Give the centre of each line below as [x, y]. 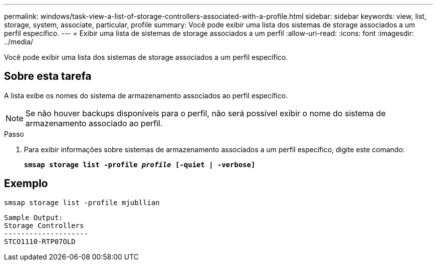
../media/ [19, 42]
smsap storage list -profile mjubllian [82, 202]
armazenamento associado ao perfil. [94, 123]
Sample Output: [34, 217]
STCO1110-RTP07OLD [40, 241]
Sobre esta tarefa [48, 76]
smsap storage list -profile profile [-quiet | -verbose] [140, 164]
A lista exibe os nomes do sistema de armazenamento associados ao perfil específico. [146, 95]
